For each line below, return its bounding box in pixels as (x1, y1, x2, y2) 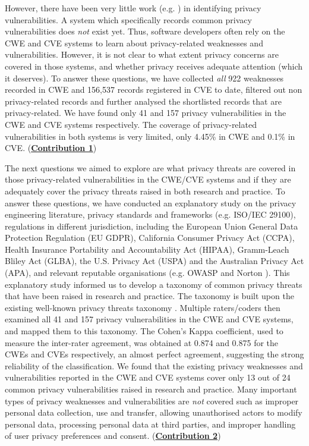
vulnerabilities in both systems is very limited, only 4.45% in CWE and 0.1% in (5, 130, 295, 142)
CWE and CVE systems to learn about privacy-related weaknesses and (5, 36, 263, 49)
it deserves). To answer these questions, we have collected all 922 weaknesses (5, 71, 284, 84)
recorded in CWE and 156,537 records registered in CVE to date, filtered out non (5, 83, 302, 96)
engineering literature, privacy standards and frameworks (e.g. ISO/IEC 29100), (5, 208, 296, 221)
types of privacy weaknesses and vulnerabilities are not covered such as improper (5, 394, 299, 407)
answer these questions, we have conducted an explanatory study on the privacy (5, 196, 297, 209)
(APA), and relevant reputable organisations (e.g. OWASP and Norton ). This (5, 266, 290, 279)
